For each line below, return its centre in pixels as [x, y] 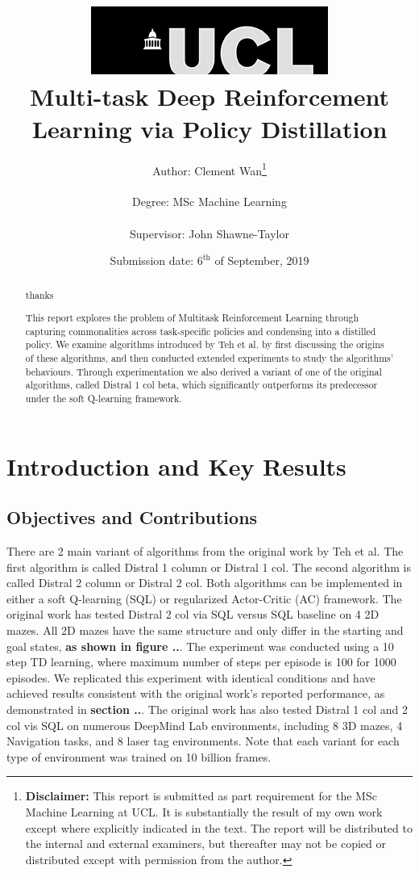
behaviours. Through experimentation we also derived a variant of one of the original [203, 371]
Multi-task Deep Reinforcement [209, 97]
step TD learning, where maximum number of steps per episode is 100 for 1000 [201, 662]
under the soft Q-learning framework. [104, 398]
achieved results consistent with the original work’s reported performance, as [196, 693]
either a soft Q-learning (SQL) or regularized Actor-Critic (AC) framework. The [204, 598]
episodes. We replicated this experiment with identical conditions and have [191, 677]
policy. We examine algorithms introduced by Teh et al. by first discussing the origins [205, 344]
